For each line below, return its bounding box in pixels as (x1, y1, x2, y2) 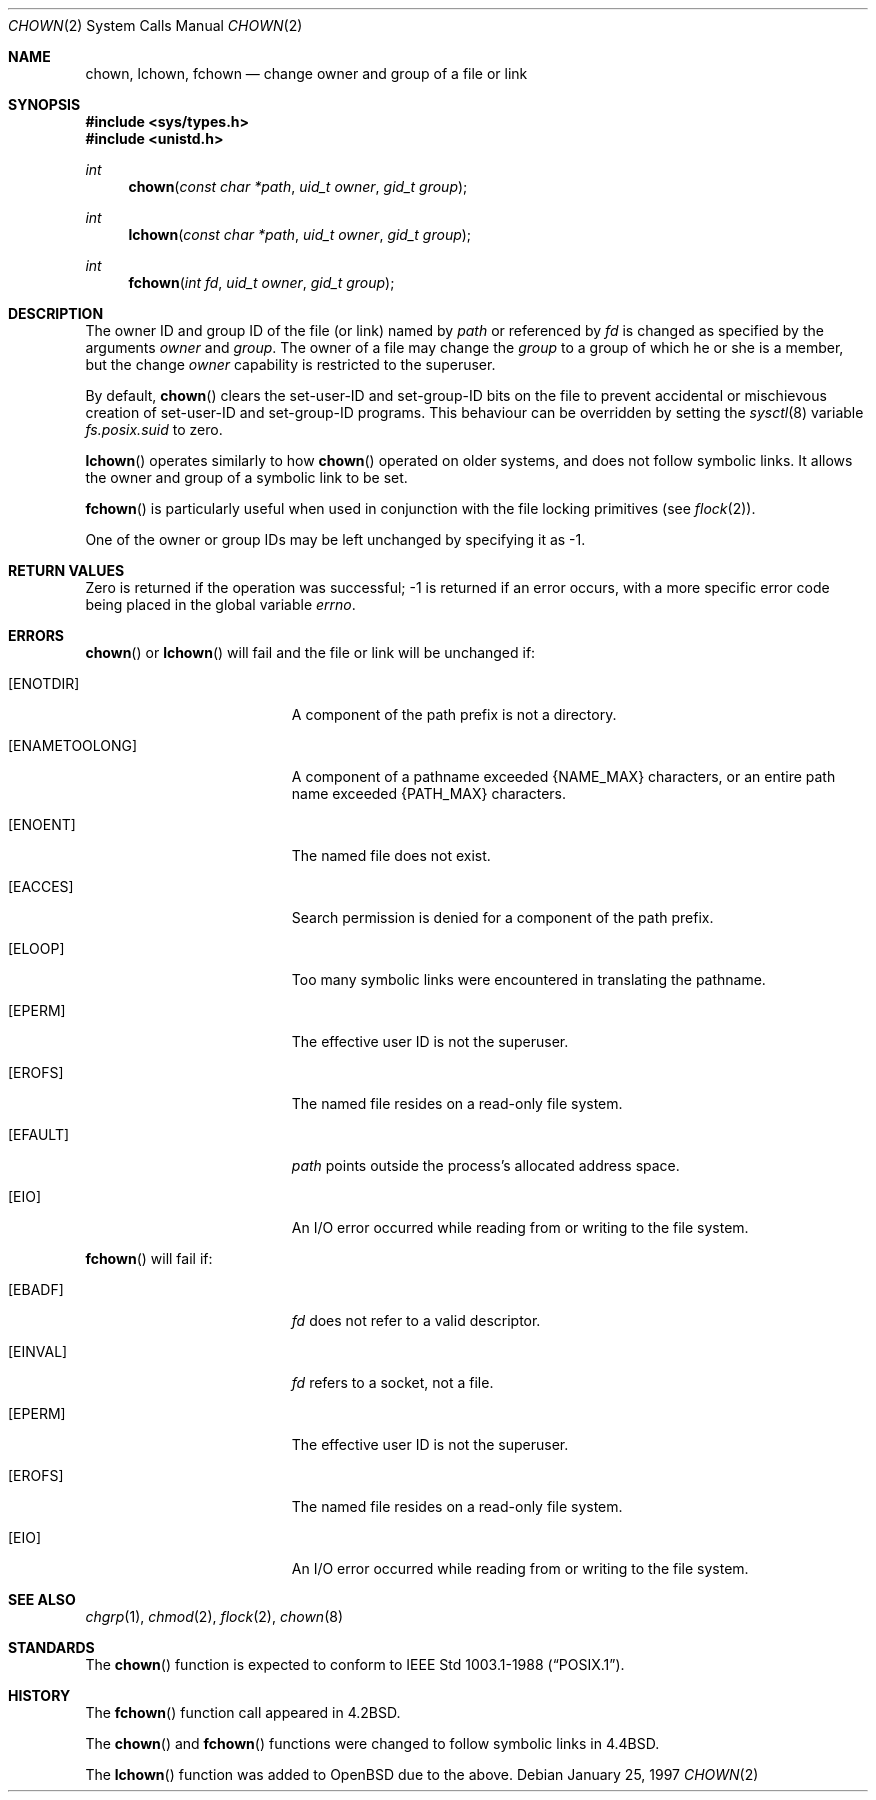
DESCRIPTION (8, 305, 104, 322)
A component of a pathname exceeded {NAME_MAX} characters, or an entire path (291, 768, 836, 785)
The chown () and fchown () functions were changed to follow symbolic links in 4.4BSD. (85, 1735, 660, 1752)
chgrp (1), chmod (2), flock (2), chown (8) (85, 1608, 343, 1625)
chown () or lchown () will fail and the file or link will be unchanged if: (85, 644, 536, 661)
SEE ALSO (8, 1591, 76, 1608)
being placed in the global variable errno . (85, 596, 356, 613)
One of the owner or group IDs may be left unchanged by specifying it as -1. (85, 531, 586, 548)
